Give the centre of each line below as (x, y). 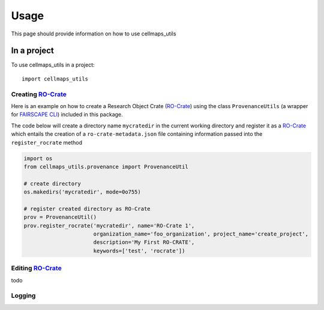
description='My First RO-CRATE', (144, 242)
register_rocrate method (47, 142)
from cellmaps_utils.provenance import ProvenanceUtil (106, 166)
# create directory (52, 184)
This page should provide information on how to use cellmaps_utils (94, 34)
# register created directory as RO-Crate (87, 208)
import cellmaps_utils (55, 79)
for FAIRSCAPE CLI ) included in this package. (67, 115)
